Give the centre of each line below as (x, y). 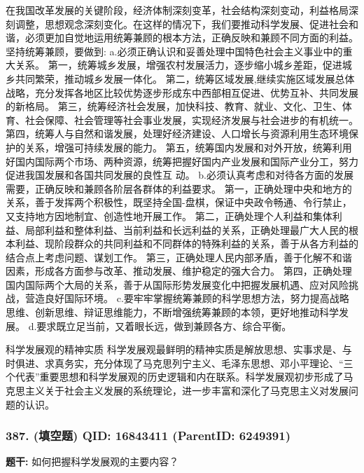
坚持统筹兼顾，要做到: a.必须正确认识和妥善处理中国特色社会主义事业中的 (174, 51)
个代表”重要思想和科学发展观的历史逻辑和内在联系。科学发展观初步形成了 (175, 377)
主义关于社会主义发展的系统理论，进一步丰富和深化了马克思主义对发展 (187, 391)
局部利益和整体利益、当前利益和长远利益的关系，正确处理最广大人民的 (187, 229)
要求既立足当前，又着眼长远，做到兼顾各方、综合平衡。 (164, 325)
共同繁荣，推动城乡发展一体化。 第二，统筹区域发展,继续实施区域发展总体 (185, 78)
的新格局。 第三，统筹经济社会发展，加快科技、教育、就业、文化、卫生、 (174, 106)
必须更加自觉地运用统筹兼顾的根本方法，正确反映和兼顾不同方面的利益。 (191, 37)
